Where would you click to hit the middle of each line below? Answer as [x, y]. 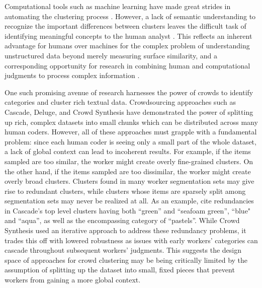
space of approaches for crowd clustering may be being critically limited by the [126, 260]
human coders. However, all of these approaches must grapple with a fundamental [131, 132]
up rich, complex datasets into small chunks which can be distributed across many [131, 122]
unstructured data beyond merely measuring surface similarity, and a [111, 55]
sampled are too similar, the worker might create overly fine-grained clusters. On [129, 161]
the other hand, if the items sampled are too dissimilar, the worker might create [128, 171]
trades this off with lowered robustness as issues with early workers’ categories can [131, 240]
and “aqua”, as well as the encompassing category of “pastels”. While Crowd [122, 220]
